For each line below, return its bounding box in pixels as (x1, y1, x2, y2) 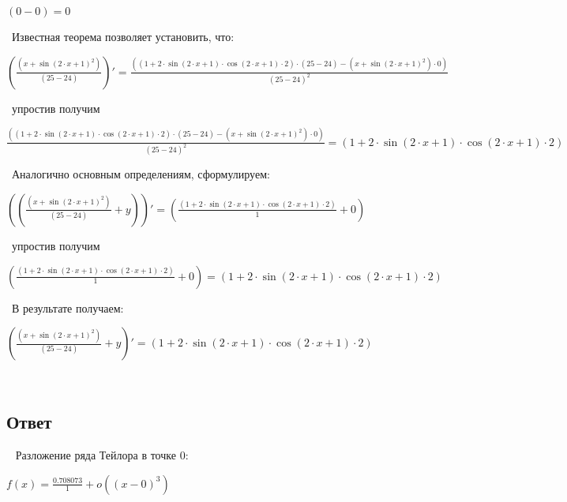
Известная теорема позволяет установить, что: (11, 28, 235, 44)
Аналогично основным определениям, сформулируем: (11, 166, 270, 182)
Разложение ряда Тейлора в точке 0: (15, 446, 189, 463)
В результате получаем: (11, 299, 124, 316)
